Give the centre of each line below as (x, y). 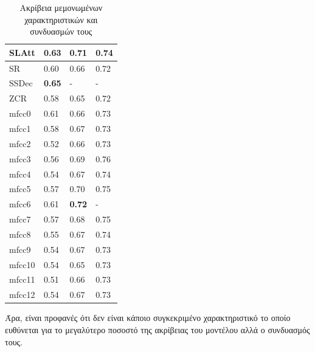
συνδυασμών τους (61, 31)
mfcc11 (22, 279)
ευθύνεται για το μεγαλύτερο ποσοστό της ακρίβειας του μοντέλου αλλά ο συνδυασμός (157, 329)
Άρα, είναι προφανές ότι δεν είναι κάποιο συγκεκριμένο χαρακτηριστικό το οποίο (148, 318)
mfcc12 (22, 295)
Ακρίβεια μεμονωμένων (61, 7)
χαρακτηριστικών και (61, 19)
